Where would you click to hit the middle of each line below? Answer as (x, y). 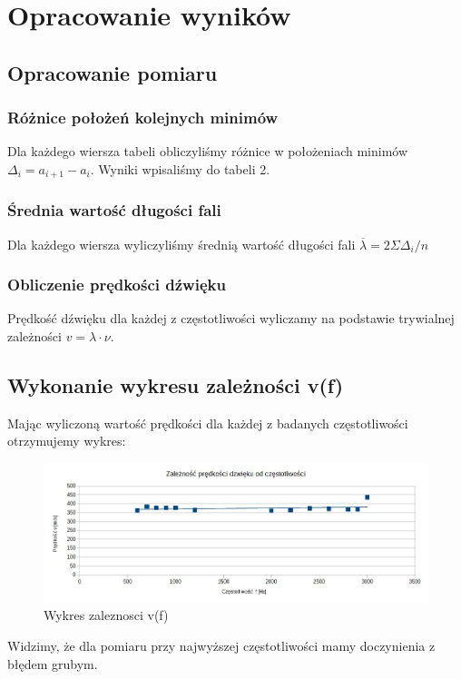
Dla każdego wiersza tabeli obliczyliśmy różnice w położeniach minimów (208, 151)
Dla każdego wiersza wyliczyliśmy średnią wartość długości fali (181, 244)
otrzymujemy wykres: (67, 441)
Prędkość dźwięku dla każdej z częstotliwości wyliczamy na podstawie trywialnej (231, 318)
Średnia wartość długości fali (114, 210)
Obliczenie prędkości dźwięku (117, 285)
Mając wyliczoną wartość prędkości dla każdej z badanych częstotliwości (208, 423)
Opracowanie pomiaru (113, 72)
